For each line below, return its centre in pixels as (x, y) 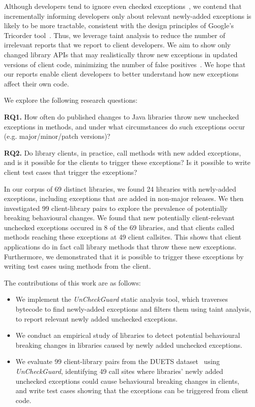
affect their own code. (36, 83)
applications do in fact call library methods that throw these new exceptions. (120, 247)
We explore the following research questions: (71, 100)
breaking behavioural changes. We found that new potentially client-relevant (119, 218)
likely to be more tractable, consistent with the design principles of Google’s (119, 25)
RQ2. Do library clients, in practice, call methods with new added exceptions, (123, 152)
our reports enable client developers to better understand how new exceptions (121, 74)
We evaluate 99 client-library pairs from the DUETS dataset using (118, 361)
